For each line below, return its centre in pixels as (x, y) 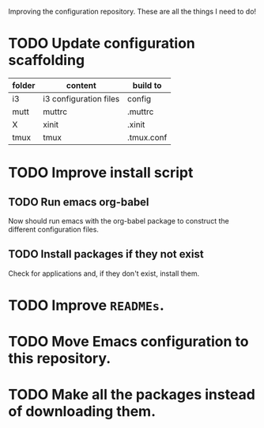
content (81, 85)
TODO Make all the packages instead (132, 395)
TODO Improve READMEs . (86, 305)
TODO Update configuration (102, 44)
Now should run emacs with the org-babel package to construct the (119, 220)
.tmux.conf (147, 137)
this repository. (60, 359)
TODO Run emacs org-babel (79, 202)
